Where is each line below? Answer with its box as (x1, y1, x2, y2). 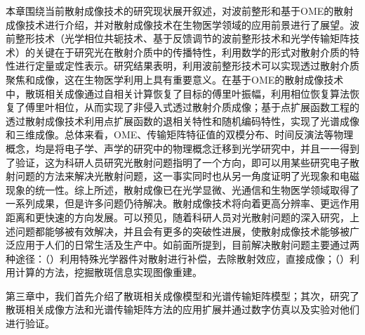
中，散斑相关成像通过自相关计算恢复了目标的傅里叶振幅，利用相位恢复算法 (6, 86, 350, 100)
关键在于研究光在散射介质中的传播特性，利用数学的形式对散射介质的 (34, 44, 350, 59)
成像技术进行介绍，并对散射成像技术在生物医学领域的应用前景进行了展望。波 (6, 17, 359, 32)
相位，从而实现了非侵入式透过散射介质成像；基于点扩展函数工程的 (54, 100, 359, 114)
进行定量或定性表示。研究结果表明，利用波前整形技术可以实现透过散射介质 (15, 58, 359, 73)
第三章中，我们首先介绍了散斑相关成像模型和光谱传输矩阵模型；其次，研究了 (6, 288, 359, 303)
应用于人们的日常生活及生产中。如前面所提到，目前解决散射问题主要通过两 (15, 237, 359, 252)
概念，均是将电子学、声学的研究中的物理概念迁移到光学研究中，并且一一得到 (6, 140, 359, 155)
